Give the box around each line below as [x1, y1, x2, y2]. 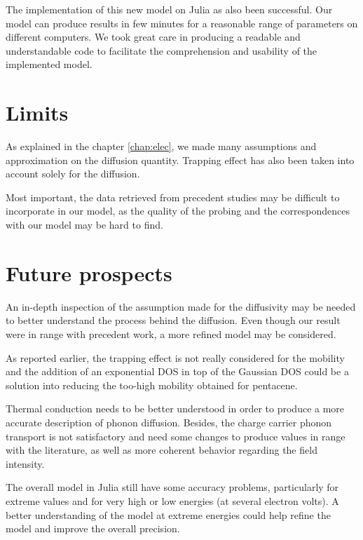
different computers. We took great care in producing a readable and [6, 29, 301, 44]
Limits [6, 98, 69, 127]
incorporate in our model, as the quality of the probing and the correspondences [6, 203, 350, 218]
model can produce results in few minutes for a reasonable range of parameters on [6, 15, 358, 30]
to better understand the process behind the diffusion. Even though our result [6, 313, 341, 328]
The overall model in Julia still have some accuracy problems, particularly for [6, 480, 339, 494]
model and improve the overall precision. [6, 521, 180, 536]
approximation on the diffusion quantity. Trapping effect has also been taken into [6, 152, 355, 167]
